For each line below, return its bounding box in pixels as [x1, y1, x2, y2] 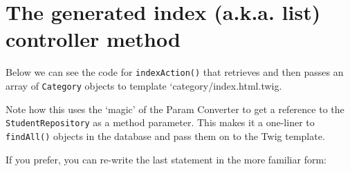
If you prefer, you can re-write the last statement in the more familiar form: [6, 152, 326, 166]
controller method [6, 25, 181, 53]
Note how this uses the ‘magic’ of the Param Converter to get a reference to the [6, 101, 344, 116]
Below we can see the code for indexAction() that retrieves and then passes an [6, 65, 344, 79]
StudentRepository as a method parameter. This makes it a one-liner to [6, 115, 315, 130]
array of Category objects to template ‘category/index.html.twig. [6, 78, 282, 92]
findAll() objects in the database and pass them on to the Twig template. [6, 128, 325, 143]
